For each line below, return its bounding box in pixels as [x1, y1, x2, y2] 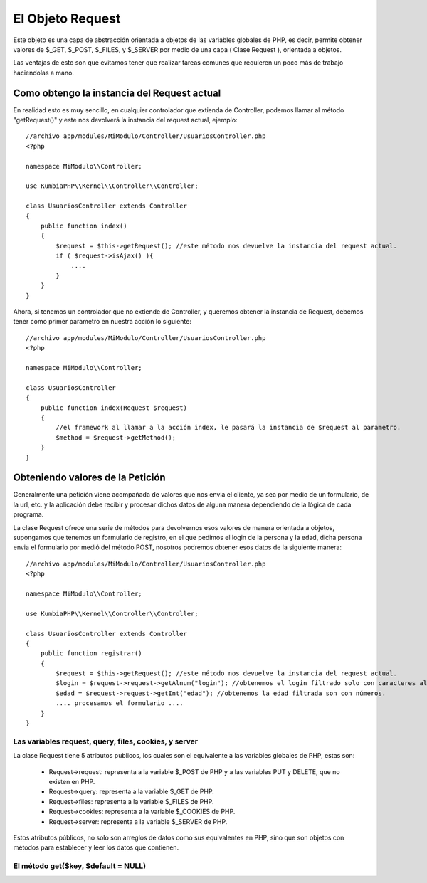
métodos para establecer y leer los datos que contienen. [13, 843, 179, 852]
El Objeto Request [13, 11, 121, 26]
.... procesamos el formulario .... [56, 699, 184, 707]
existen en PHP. [48, 777, 95, 786]
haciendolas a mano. [13, 68, 75, 77]
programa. [13, 510, 44, 519]
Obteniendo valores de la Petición [13, 472, 167, 484]
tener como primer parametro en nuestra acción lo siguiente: [13, 317, 192, 326]
